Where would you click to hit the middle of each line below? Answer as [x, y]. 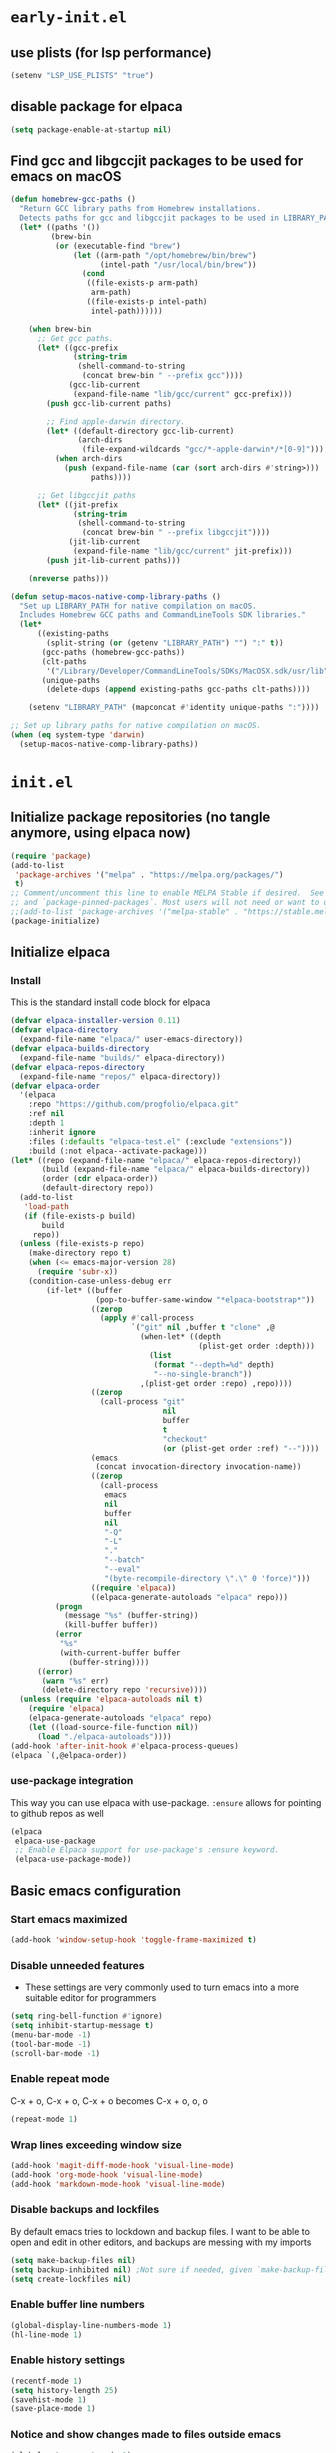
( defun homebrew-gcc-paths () [73, 199]
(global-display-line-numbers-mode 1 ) [91, 2325]
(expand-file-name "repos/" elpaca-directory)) [120, 1076]
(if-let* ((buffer [84, 1290]
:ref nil [46, 1114]
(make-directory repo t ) [80, 1253]
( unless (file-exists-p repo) [82, 1244]
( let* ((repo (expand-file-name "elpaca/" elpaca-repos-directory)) [156, 1160]
